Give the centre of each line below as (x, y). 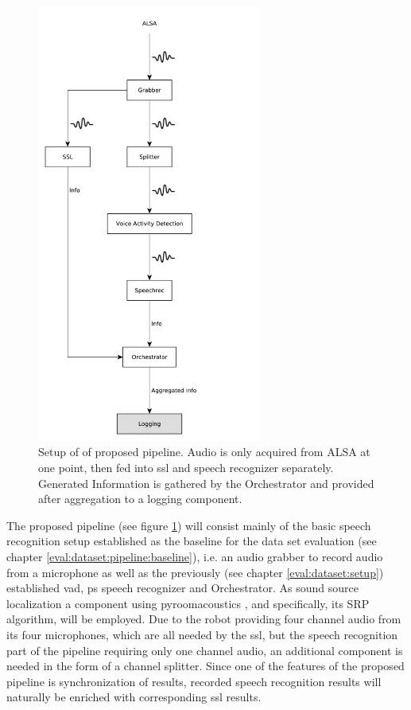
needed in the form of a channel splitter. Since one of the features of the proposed (205, 666)
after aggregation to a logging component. (140, 499)
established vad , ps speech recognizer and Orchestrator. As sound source (183, 588)
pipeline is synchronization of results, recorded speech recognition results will (194, 681)
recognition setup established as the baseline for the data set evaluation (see (192, 541)
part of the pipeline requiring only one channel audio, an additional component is (205, 650)
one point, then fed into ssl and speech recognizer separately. (186, 467)
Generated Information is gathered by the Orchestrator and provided (206, 483)
